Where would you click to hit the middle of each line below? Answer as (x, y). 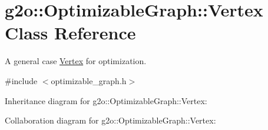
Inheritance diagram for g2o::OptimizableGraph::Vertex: (106, 100)
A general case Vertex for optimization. (76, 61)
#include (21, 80)
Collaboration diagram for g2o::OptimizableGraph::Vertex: (110, 120)
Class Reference (70, 33)
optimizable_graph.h (89, 80)
